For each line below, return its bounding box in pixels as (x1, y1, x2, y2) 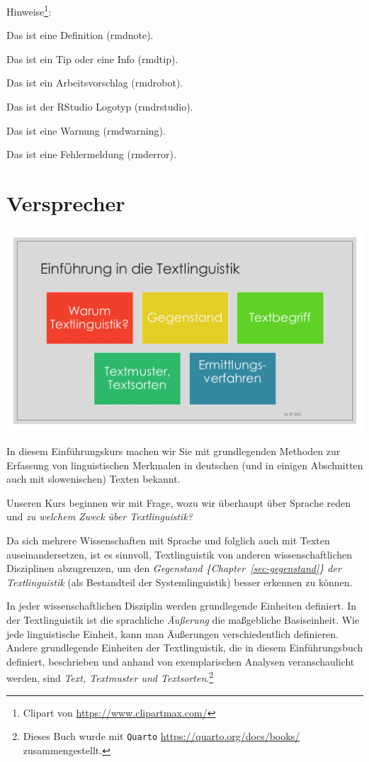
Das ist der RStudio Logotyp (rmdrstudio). (6, 99, 193, 114)
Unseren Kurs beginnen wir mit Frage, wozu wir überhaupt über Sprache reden (6, 495, 351, 510)
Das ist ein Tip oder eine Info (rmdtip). (6, 51, 178, 66)
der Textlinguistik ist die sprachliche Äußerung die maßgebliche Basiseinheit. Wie (6, 612, 360, 627)
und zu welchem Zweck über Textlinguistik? (6, 509, 193, 524)
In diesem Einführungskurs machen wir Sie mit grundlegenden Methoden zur (6, 444, 341, 459)
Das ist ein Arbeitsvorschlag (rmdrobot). (6, 75, 183, 90)
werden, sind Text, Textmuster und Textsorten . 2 (6, 668, 214, 685)
